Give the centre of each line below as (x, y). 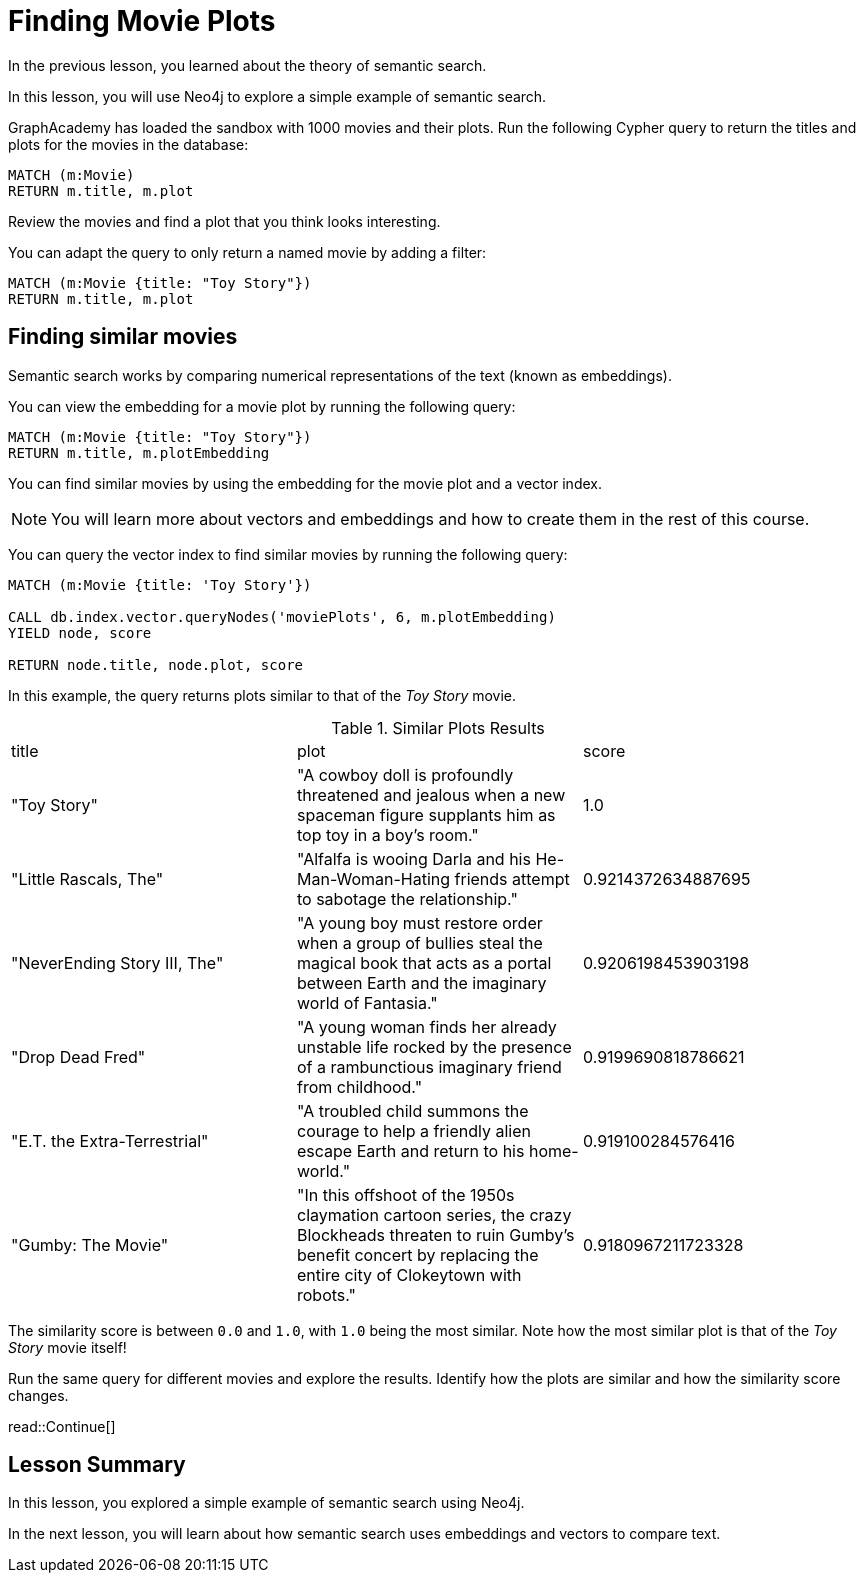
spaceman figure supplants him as (426, 814)
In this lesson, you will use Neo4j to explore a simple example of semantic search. (277, 96)
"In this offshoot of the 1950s (405, 1194)
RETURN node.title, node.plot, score (156, 664)
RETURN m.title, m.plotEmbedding (139, 452)
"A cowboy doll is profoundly (405, 774)
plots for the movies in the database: (128, 144)
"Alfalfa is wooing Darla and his (413, 858)
